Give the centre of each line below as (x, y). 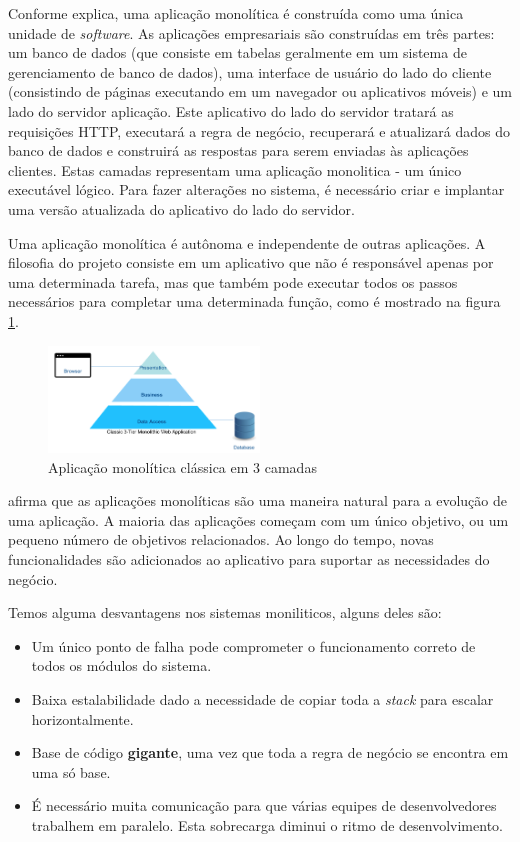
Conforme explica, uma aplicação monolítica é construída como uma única (236, 13)
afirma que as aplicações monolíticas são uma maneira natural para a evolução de (257, 500)
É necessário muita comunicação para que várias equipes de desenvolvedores (264, 805)
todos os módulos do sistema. (121, 665)
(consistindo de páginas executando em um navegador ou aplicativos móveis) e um (260, 91)
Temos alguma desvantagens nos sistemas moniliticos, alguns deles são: (225, 612)
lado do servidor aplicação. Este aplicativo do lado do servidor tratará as (231, 110)
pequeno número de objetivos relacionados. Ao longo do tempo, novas (221, 539)
